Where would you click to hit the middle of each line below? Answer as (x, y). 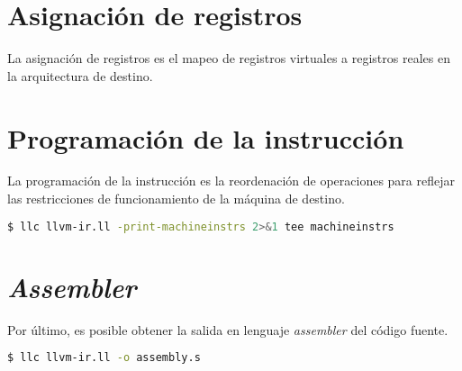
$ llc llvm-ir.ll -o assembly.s (104, 358)
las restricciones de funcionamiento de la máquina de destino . (176, 199)
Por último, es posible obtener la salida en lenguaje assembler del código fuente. (228, 329)
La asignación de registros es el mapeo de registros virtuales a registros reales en (229, 58)
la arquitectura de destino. (80, 75)
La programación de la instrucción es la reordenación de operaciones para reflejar (231, 181)
